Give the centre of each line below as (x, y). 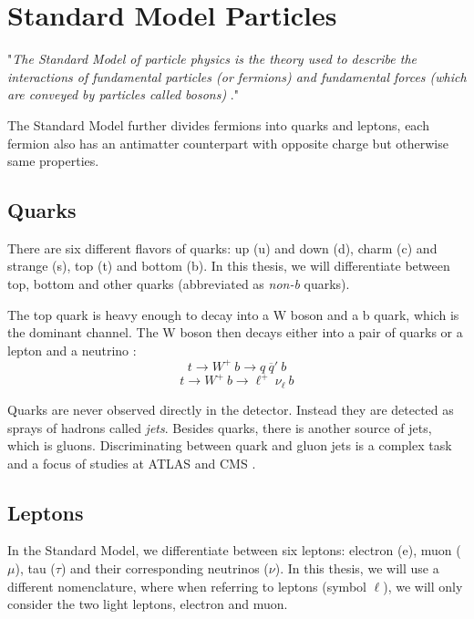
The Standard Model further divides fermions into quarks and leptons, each (218, 124)
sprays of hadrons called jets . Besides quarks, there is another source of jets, (220, 427)
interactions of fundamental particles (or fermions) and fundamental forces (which (237, 76)
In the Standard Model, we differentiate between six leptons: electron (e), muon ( (234, 550)
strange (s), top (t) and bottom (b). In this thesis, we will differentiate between (229, 266)
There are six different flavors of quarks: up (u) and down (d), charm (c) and (222, 248)
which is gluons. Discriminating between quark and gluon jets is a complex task (230, 445)
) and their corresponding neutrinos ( (165, 568)
